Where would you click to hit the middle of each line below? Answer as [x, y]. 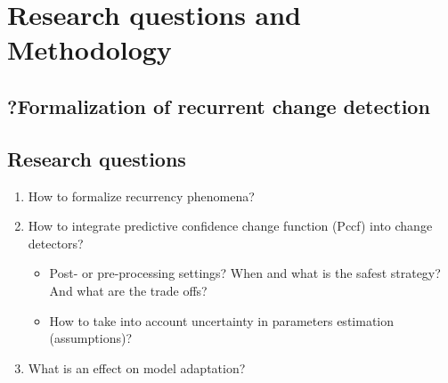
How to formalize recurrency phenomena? [141, 196]
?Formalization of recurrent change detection [219, 106]
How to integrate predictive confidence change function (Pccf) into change [230, 226]
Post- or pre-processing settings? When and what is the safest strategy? [245, 273]
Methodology [90, 49]
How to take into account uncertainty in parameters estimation [222, 320]
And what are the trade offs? [128, 290]
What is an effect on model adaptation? [137, 367]
